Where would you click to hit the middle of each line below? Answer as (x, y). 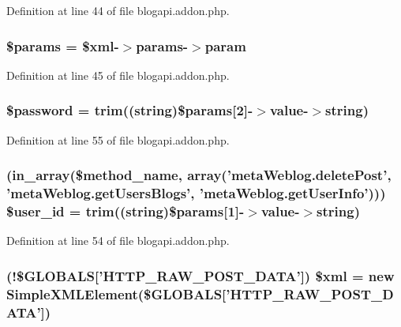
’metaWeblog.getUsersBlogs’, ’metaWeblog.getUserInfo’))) (196, 193)
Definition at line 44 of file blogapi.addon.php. (118, 10)
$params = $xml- (63, 45)
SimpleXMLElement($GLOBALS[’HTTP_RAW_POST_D (200, 293)
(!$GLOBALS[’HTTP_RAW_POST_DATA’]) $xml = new (200, 275)
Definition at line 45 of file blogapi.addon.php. (118, 75)
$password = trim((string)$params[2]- (130, 110)
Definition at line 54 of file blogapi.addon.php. (118, 241)
